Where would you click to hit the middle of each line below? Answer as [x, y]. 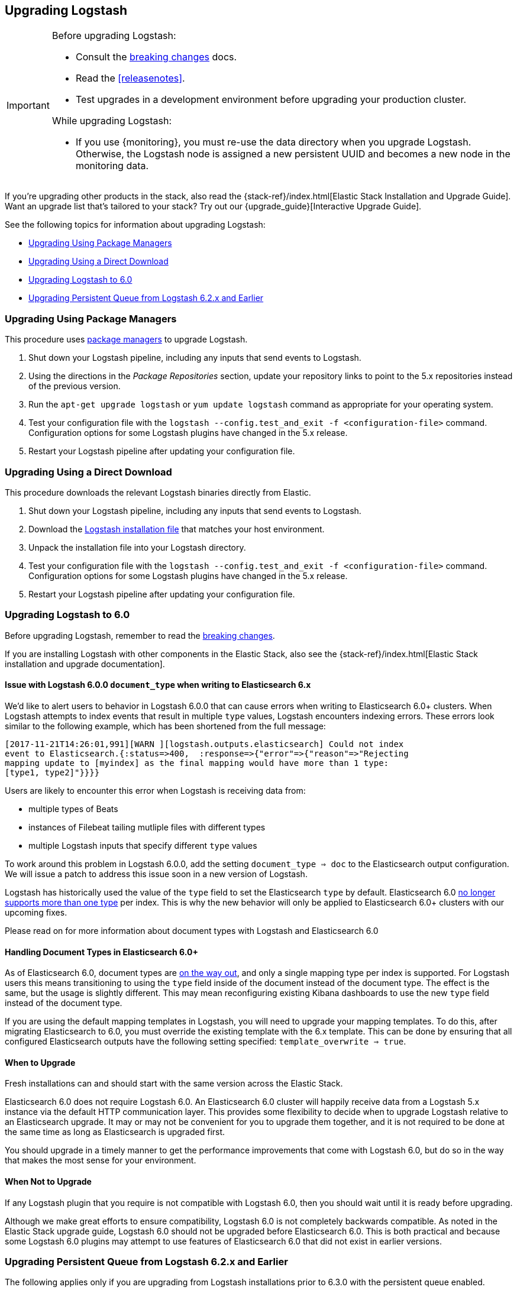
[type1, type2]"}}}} [52, 772]
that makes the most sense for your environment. [101, 1160]
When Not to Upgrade [48, 1181]
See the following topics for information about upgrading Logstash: [135, 225]
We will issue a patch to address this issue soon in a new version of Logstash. [156, 874]
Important [28, 106]
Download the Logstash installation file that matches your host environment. [177, 529]
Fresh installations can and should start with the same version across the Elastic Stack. [174, 1084]
